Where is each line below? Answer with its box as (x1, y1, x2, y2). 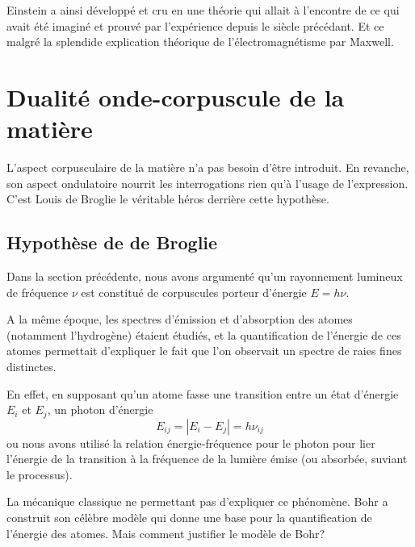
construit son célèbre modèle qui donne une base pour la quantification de (6, 509, 372, 526)
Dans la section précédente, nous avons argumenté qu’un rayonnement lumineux (6, 268, 403, 285)
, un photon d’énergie (47, 401, 153, 418)
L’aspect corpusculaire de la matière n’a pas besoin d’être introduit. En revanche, (6, 159, 409, 176)
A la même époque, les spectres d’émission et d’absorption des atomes (6, 311, 353, 328)
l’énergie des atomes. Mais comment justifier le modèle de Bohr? (6, 524, 325, 541)
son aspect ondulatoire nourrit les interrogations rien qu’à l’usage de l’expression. (6, 174, 409, 191)
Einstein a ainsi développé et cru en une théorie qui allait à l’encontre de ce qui (6, 2, 400, 18)
